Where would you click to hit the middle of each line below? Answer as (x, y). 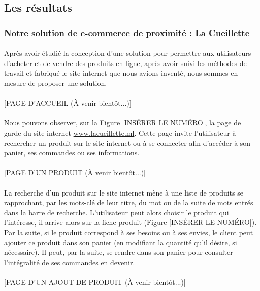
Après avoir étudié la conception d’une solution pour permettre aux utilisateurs (128, 53)
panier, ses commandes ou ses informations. (72, 153)
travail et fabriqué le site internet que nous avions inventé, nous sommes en (121, 73)
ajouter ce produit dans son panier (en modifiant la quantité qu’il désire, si (121, 242)
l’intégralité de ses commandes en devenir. (70, 262)
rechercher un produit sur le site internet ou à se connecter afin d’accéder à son (127, 142)
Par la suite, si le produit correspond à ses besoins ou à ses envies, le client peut (129, 232)
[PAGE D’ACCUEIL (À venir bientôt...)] (68, 103)
